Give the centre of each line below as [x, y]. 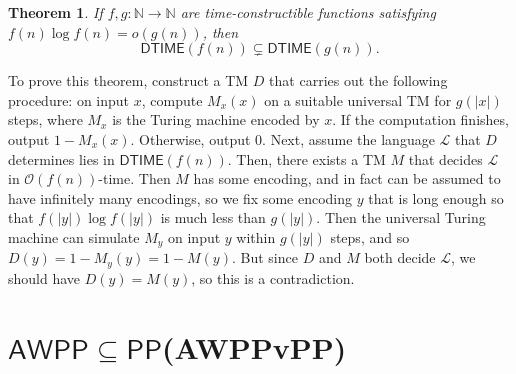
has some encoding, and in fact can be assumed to [347, 178]
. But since [264, 257]
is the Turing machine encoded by [216, 119]
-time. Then [134, 178]
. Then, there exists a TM [306, 158]
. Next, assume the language [348, 138]
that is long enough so [436, 197]
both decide [400, 257]
